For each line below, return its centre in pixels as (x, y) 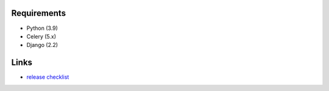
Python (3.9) (42, 28)
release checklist (48, 77)
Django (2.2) (42, 45)
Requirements (39, 13)
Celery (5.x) (41, 36)
